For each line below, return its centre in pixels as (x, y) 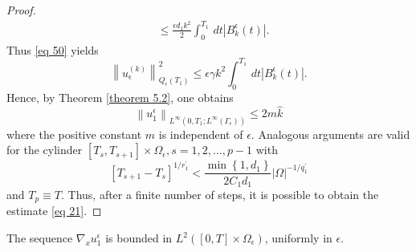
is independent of (201, 134)
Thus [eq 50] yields (53, 49)
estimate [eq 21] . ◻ (54, 211)
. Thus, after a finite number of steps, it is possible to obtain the (220, 194)
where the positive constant (74, 134)
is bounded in (139, 238)
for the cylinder (45, 150)
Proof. (21, 10)
